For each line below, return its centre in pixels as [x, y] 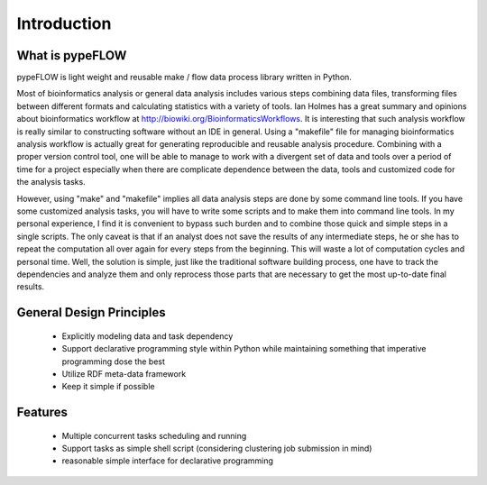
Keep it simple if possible [108, 387]
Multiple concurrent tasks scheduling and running [154, 435]
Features [42, 412]
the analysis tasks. [51, 182]
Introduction [64, 23]
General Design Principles [91, 312]
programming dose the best [114, 361]
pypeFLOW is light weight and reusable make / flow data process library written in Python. [184, 78]
